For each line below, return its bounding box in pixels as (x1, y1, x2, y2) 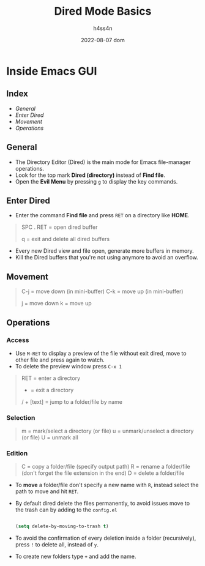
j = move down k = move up (21, 300, 92, 307)
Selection (6, 413, 35, 422)
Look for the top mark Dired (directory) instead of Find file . (15, 171, 165, 179)
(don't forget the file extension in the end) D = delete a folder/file (21, 469, 185, 477)
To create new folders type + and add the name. (15, 553, 136, 560)
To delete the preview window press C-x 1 (15, 362, 122, 370)
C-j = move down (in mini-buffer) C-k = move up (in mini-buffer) (21, 288, 184, 295)
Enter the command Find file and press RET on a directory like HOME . (15, 212, 190, 219)
